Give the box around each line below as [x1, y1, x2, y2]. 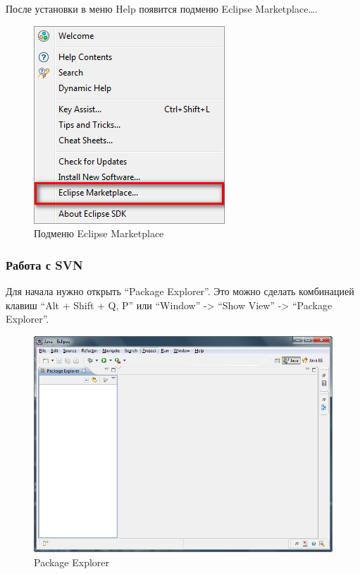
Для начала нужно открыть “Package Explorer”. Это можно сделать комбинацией [6, 284, 354, 298]
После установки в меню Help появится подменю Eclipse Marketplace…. [6, 1, 318, 16]
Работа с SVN [6, 256, 83, 273]
